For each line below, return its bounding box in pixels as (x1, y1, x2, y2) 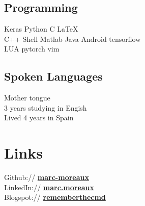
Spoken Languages (4, 68, 103, 84)
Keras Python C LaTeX (4, 23, 78, 34)
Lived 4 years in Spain (4, 112, 74, 123)
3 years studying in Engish (4, 102, 87, 113)
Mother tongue (4, 92, 50, 103)
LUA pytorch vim (4, 43, 60, 54)
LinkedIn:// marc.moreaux (4, 182, 95, 192)
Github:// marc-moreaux (4, 172, 89, 183)
